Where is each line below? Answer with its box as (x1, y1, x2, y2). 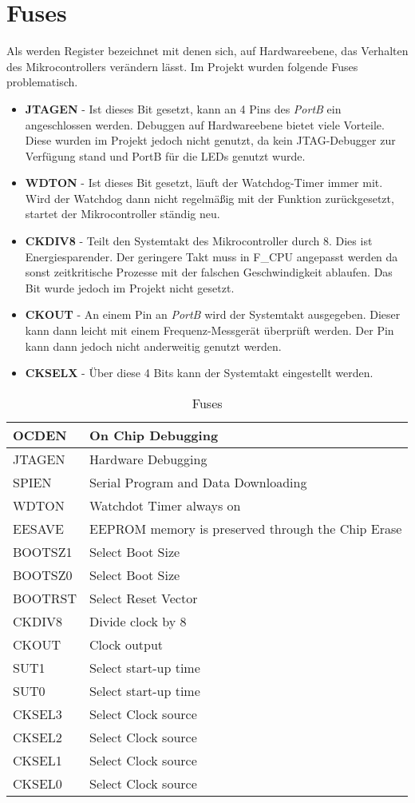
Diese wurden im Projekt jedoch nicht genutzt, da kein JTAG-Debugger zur (25, 132, 396, 149)
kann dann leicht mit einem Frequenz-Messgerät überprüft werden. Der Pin (25, 322, 394, 339)
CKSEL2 (13, 727, 62, 746)
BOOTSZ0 (13, 565, 73, 584)
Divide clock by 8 (89, 611, 187, 630)
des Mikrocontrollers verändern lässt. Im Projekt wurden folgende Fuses (6, 58, 358, 74)
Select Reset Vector (89, 588, 198, 607)
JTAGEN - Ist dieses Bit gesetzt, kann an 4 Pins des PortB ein (25, 100, 342, 117)
